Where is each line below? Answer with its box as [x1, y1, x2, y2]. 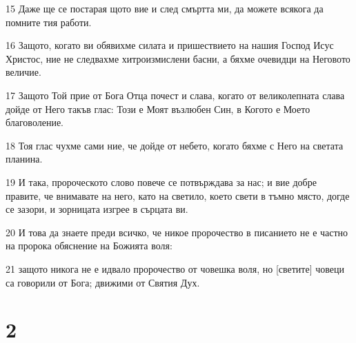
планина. [6, 152, 43, 166]
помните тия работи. [6, 14, 92, 29]
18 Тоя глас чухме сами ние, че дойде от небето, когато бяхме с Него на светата [6, 138, 344, 152]
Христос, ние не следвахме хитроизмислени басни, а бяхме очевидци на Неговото [6, 51, 350, 65]
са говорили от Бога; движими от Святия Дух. [6, 275, 200, 289]
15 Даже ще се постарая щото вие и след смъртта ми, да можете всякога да [6, 1, 324, 15]
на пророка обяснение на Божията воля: [6, 238, 172, 253]
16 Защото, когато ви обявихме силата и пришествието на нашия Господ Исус [6, 38, 334, 52]
